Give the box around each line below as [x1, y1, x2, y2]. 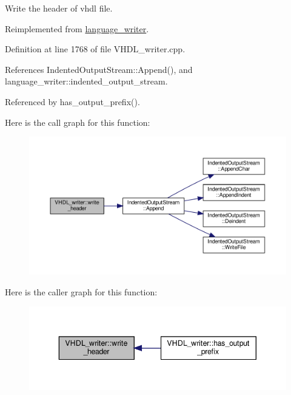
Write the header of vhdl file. [5, 2, 113, 14]
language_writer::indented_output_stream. [5, 75, 168, 88]
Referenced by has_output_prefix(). [5, 95, 140, 108]
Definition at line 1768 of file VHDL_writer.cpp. [5, 43, 186, 55]
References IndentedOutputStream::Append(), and [5, 63, 193, 75]
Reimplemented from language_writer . [5, 22, 149, 35]
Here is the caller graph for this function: [5, 285, 158, 298]
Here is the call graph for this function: [5, 115, 150, 128]
